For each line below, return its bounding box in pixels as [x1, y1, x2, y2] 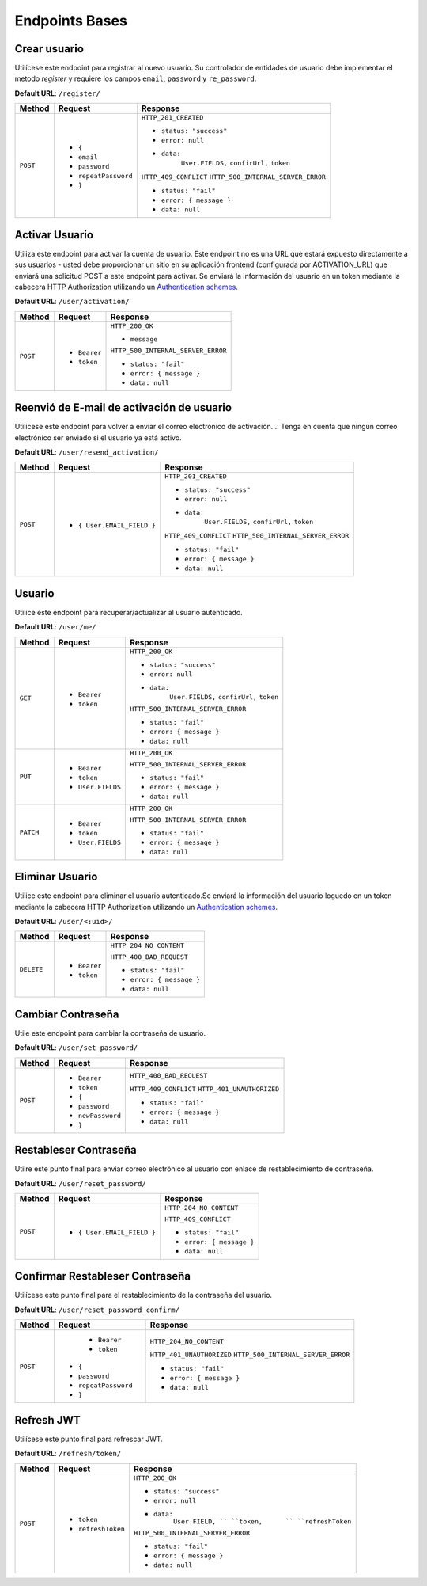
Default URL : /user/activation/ [14, 297, 130, 306]
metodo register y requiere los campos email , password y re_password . [14, 74, 257, 83]
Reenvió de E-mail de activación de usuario [14, 401, 232, 415]
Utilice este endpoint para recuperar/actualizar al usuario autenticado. [14, 607, 243, 617]
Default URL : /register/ [14, 88, 100, 98]
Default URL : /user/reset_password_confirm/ [14, 1305, 179, 1314]
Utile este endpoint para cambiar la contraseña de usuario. [14, 1028, 206, 1037]
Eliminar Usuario [14, 870, 98, 884]
